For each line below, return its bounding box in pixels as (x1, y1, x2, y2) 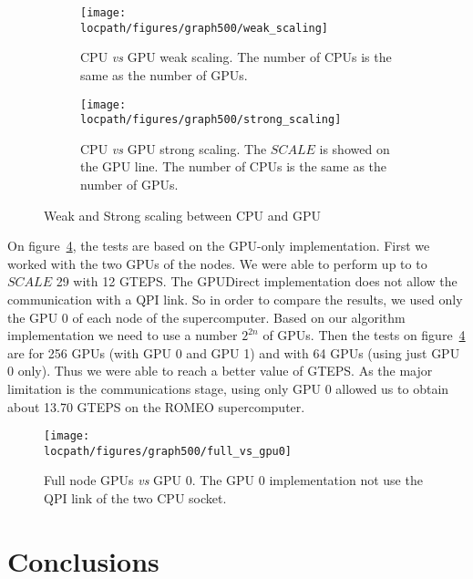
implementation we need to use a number (7, 326, 238, 345)
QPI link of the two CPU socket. (44, 489, 227, 508)
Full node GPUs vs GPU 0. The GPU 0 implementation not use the (44, 470, 423, 490)
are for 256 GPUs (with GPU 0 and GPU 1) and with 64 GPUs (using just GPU (7, 343, 460, 362)
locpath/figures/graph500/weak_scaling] (80, 21, 329, 35)
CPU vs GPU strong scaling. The (80, 139, 267, 158)
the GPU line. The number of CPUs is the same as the (80, 157, 387, 176)
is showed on (319, 139, 390, 158)
